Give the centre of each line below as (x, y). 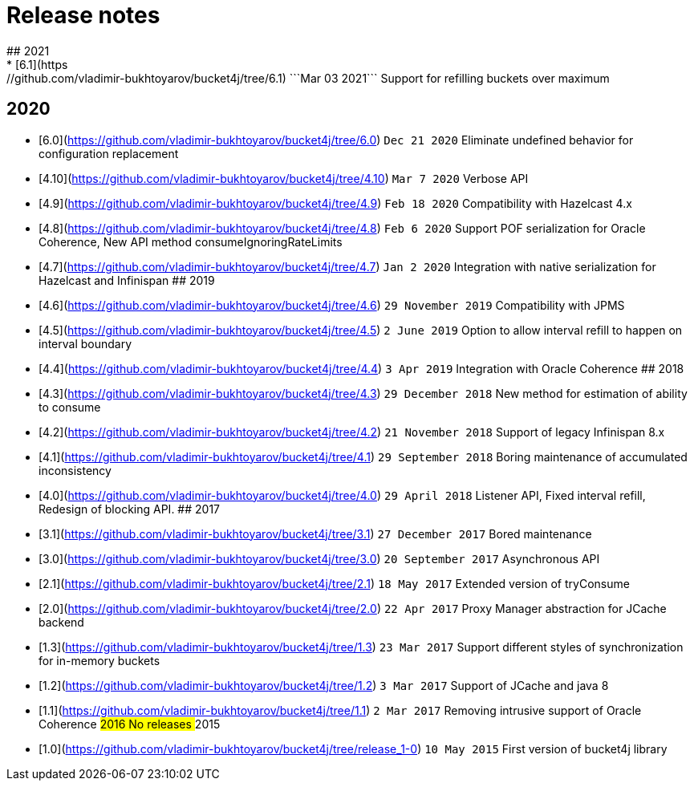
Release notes (83, 15)
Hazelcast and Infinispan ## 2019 (127, 280)
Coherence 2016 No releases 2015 (130, 724)
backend (61, 622)
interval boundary (85, 343)
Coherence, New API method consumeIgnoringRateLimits (191, 241)
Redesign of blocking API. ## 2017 (130, 509)
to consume (70, 407)
